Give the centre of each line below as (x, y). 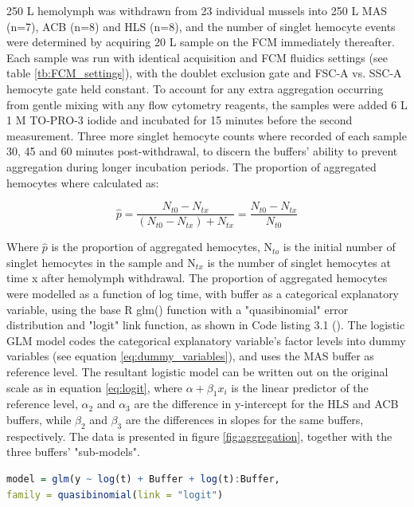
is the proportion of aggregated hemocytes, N (162, 247)
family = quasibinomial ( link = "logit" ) (115, 495)
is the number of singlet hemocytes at (299, 262)
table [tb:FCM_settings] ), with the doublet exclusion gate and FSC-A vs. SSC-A (204, 73)
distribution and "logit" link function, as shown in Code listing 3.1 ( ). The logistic (206, 325)
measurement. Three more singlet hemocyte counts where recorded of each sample (207, 135)
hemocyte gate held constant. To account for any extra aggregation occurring (195, 88)
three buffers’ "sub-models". (73, 452)
